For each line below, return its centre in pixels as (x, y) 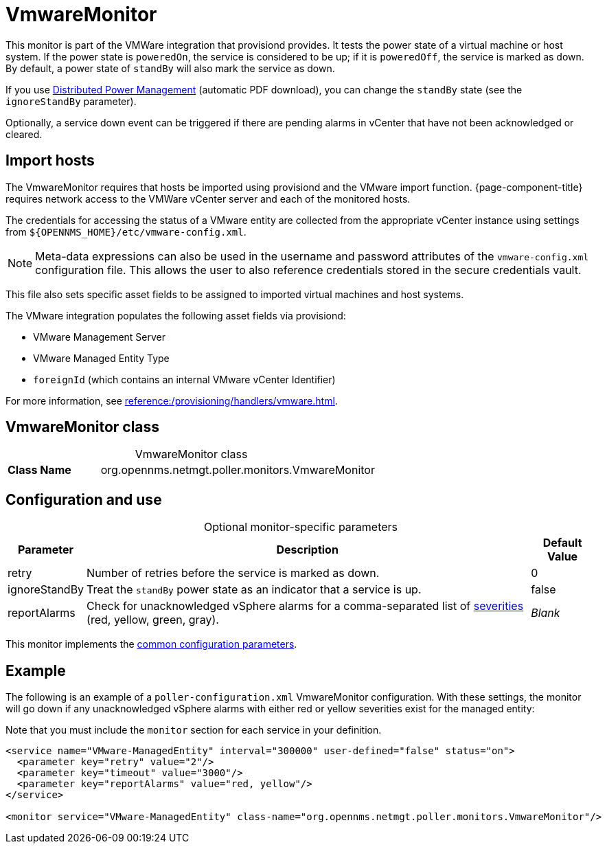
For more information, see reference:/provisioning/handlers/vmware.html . (172, 400)
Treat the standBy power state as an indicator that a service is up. (254, 590)
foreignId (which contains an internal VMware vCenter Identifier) (184, 379)
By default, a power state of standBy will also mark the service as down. (170, 68)
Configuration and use (84, 499)
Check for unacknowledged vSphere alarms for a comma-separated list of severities (305, 606)
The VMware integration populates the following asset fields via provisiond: (176, 315)
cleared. (24, 134)
